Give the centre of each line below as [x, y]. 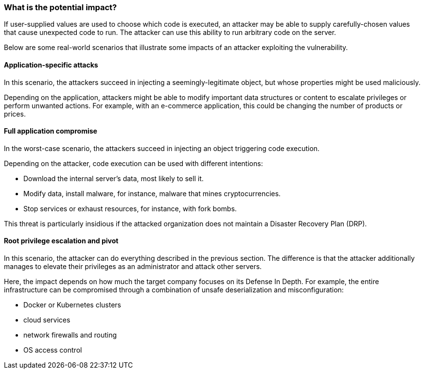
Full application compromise [51, 131]
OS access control [53, 350]
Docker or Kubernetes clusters [72, 305]
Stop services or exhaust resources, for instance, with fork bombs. [130, 208]
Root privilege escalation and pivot [61, 241]
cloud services [47, 320]
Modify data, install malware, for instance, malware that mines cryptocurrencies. [152, 193]
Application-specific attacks [51, 65]
